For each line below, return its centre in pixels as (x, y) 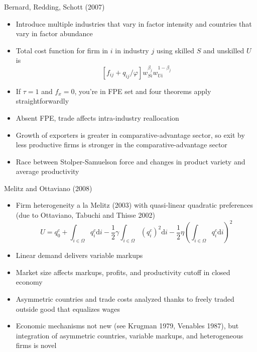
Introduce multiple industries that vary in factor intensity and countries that (134, 23)
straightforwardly (42, 101)
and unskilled (224, 50)
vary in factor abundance (54, 33)
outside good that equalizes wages (68, 309)
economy (29, 282)
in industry (132, 50)
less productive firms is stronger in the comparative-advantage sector (121, 145)
